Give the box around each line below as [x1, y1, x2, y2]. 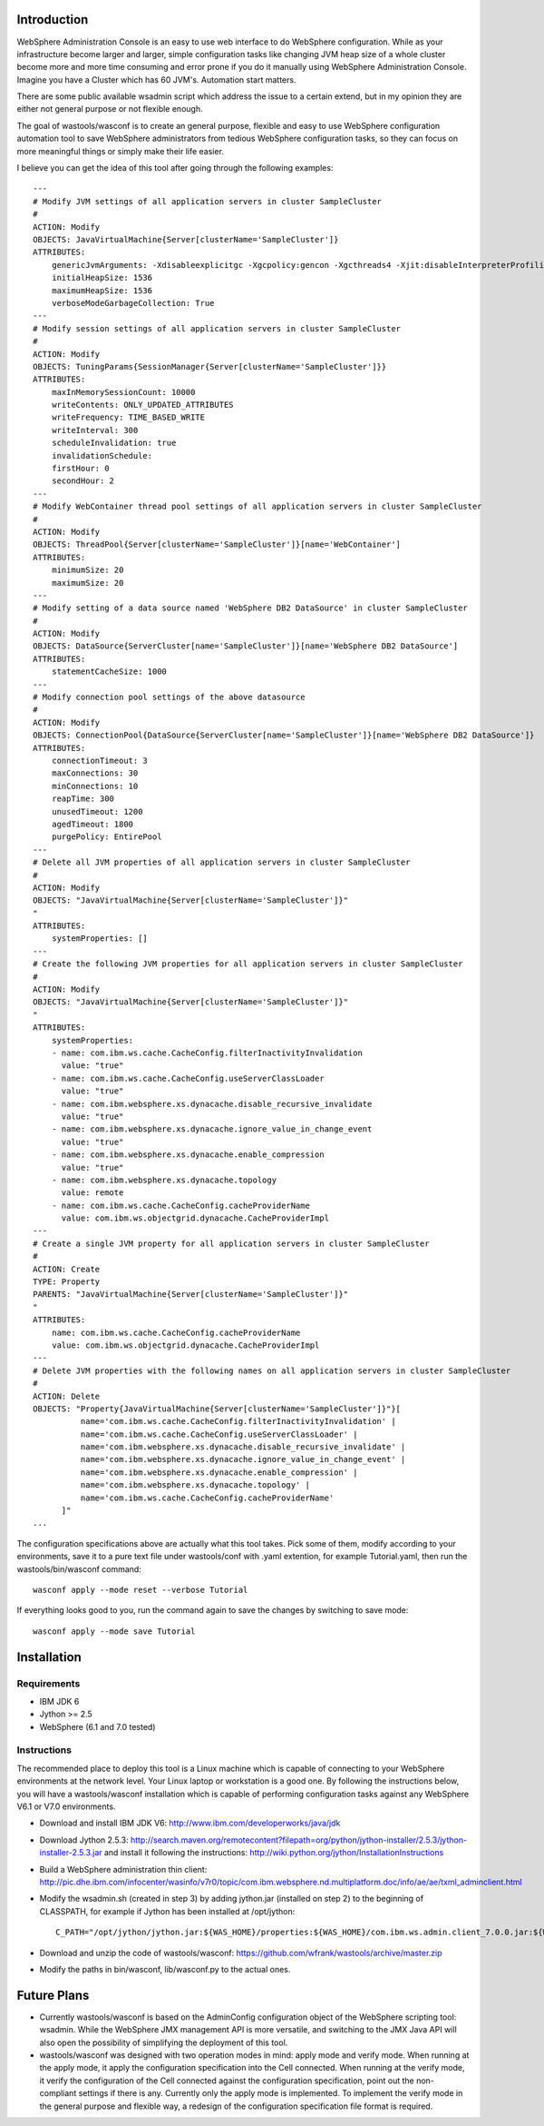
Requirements [16, 1676, 81, 1689]
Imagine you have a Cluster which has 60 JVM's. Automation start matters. [16, 74, 296, 85]
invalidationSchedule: [51, 450, 153, 460]
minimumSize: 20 [51, 565, 124, 576]
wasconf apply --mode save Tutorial [33, 1626, 196, 1637]
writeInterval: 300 [51, 425, 139, 435]
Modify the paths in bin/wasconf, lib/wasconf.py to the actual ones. [39, 1963, 291, 1974]
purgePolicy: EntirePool [51, 832, 162, 842]
